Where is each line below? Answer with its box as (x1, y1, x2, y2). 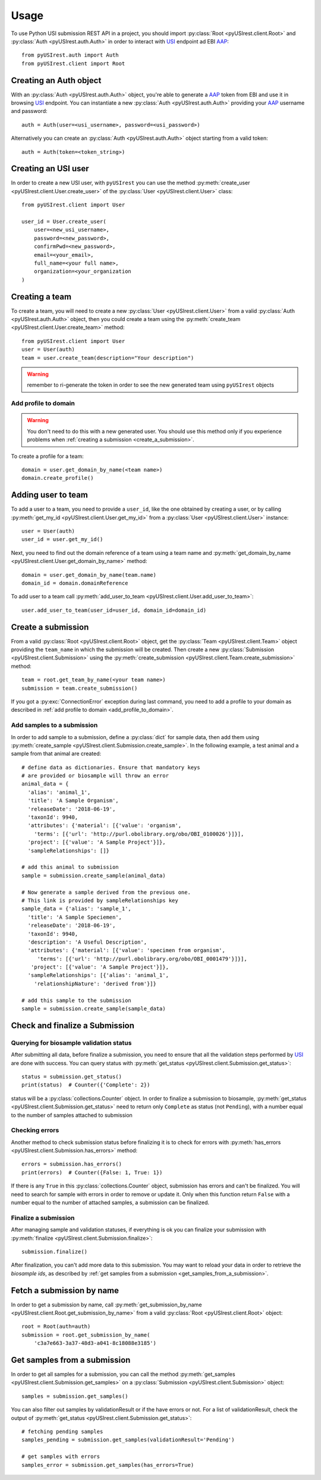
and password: (11, 108, 48, 115)
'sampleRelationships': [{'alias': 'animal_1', (27, 972, 169, 979)
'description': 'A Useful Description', (27, 938, 147, 945)
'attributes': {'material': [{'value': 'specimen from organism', (27, 947, 225, 954)
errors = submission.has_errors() (21, 1161, 122, 1168)
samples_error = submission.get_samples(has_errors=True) (21, 1462, 194, 1468)
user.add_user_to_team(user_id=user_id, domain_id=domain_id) (21, 607, 207, 614)
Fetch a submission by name (11, 1285, 119, 1296)
